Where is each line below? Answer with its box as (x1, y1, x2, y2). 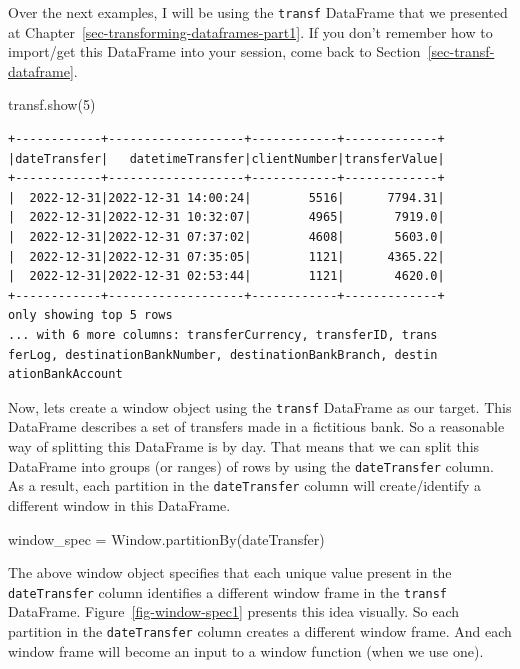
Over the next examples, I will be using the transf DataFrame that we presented (8, 2, 508, 22)
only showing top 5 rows (8, 308, 173, 323)
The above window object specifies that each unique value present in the (8, 562, 452, 583)
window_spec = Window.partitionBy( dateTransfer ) (8, 528, 325, 549)
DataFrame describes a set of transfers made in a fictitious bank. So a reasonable (8, 416, 505, 437)
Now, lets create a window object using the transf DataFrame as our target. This (8, 396, 512, 417)
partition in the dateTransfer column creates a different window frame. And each (8, 620, 512, 641)
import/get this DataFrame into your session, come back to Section (8, 41, 421, 62)
